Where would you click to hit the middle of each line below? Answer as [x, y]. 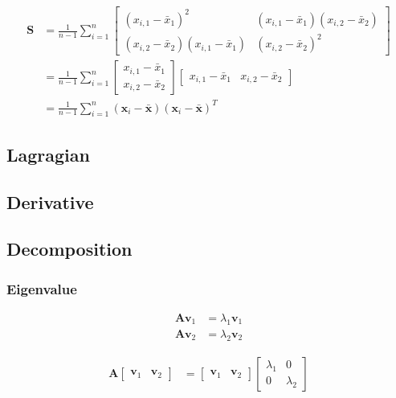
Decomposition [69, 249]
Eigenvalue [42, 288]
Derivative [50, 201]
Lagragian [48, 154]
